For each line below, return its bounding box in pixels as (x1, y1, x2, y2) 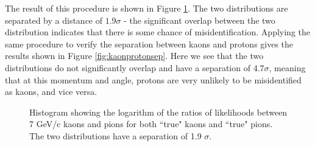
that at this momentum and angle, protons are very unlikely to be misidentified (5, 73, 302, 86)
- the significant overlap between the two (124, 13, 275, 26)
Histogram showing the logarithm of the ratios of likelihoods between (29, 105, 288, 118)
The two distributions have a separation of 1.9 (29, 129, 202, 142)
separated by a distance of (5, 13, 103, 26)
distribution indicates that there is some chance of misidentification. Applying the (5, 26, 310, 38)
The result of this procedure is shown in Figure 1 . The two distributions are (5, 2, 288, 14)
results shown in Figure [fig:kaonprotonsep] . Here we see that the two (5, 49, 264, 62)
